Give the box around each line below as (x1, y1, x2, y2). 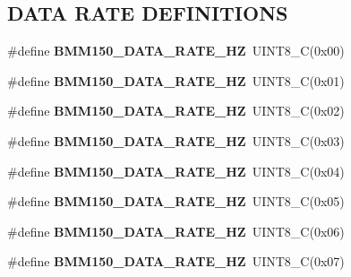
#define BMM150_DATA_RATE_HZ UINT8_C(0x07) (7, 252, 345, 271)
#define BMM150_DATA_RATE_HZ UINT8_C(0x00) (7, 41, 345, 60)
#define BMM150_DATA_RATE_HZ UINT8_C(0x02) (7, 101, 345, 120)
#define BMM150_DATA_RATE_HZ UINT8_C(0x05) (7, 192, 345, 211)
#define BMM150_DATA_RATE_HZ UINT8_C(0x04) (7, 161, 345, 180)
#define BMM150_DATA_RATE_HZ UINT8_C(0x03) (7, 131, 345, 150)
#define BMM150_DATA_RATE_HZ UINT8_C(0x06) (7, 221, 345, 240)
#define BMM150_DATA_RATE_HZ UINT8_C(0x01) (7, 71, 345, 90)
